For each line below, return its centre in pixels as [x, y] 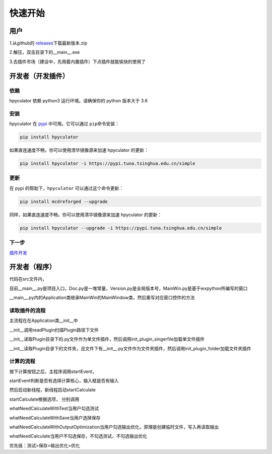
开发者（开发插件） [39, 76]
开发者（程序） [32, 267]
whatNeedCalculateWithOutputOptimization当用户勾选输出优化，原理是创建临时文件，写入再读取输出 [114, 427]
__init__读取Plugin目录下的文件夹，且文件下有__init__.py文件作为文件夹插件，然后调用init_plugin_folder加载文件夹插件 [130, 348]
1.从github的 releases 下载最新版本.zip [48, 43]
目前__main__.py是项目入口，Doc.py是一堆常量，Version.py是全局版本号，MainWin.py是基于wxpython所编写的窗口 [128, 288]
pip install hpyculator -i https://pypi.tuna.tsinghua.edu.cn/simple [108, 164]
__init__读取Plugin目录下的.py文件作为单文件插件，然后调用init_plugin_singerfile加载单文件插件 [107, 339]
